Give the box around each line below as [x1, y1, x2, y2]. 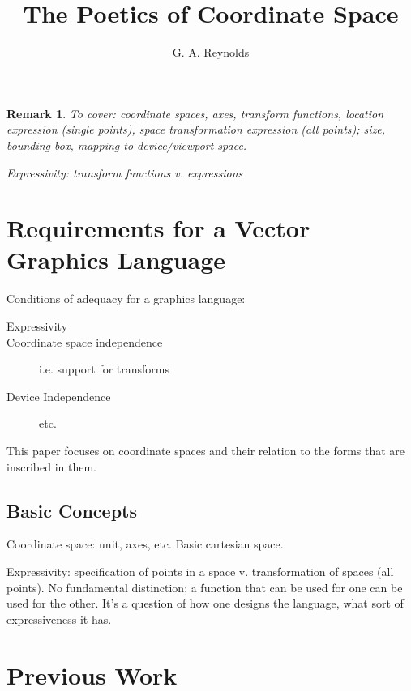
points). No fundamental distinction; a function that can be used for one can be [6, 578, 403, 595]
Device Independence [6, 387, 111, 404]
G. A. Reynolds [172, 44, 250, 61]
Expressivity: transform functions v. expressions [6, 164, 243, 181]
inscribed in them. [6, 458, 96, 475]
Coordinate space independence [6, 333, 163, 350]
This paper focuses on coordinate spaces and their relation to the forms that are [6, 441, 405, 459]
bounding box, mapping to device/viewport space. [6, 136, 247, 153]
